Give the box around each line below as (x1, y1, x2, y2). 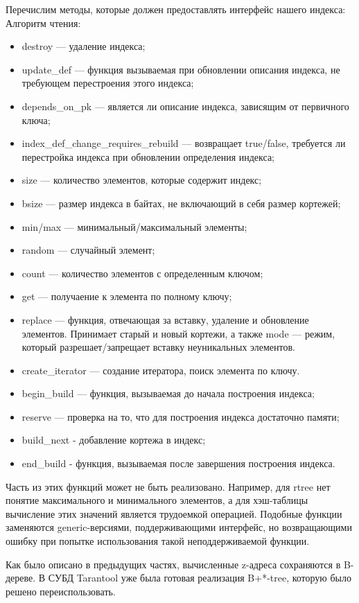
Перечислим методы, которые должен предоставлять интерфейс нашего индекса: (6, 2, 346, 16)
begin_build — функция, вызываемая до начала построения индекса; (21, 386, 315, 401)
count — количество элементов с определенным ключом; (21, 265, 263, 280)
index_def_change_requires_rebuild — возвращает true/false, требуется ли (21, 136, 346, 150)
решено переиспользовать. (6, 584, 116, 598)
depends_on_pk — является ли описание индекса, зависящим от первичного (21, 98, 349, 113)
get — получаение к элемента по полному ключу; (21, 289, 232, 304)
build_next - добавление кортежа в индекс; (21, 432, 206, 447)
